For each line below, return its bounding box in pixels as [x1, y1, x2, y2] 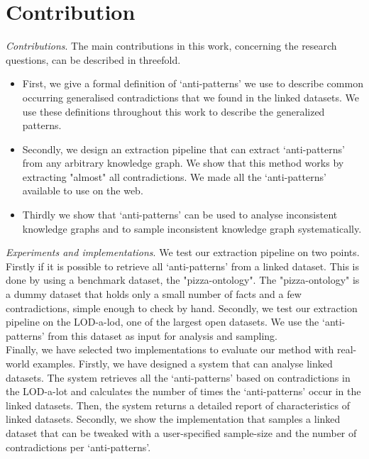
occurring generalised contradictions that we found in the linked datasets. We [22, 89, 359, 104]
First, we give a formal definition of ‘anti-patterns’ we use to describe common [22, 76, 363, 91]
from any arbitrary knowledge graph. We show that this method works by [22, 155, 344, 170]
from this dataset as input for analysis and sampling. [48, 328, 277, 343]
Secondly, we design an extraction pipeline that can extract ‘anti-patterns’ [22, 141, 345, 156]
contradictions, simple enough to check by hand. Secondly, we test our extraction [6, 300, 358, 315]
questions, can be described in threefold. [6, 52, 181, 67]
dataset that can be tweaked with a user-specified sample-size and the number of [6, 425, 357, 440]
